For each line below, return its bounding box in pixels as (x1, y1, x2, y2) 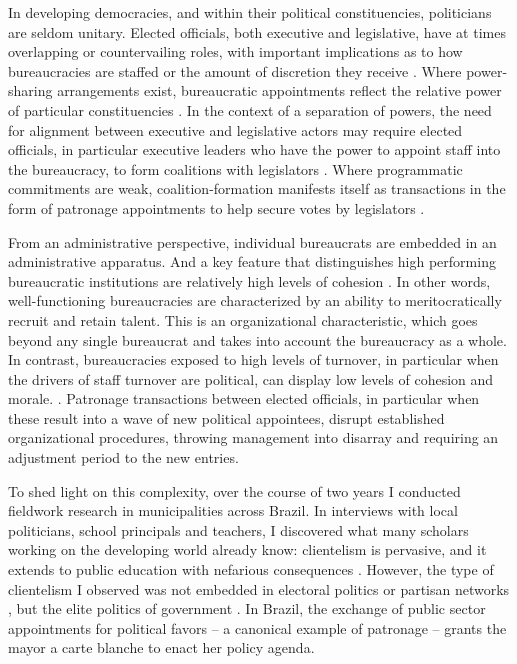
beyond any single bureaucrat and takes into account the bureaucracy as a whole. (8, 329, 507, 350)
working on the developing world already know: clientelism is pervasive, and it (8, 539, 487, 560)
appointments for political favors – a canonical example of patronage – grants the (8, 617, 507, 638)
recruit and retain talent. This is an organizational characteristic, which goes (8, 309, 478, 330)
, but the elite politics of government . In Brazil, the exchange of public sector (8, 598, 486, 619)
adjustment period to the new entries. (8, 447, 239, 468)
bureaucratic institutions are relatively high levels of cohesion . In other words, (8, 270, 491, 291)
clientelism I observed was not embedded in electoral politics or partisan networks (8, 578, 510, 599)
